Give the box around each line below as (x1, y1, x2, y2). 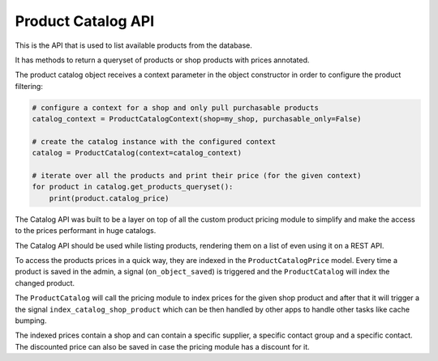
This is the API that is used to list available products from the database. (15, 40, 253, 50)
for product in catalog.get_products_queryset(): (32, 182, 234, 192)
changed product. (15, 278, 75, 287)
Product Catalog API (15, 12, 155, 30)
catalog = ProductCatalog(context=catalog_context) (32, 148, 243, 158)
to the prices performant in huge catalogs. (15, 226, 157, 236)
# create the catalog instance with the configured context (32, 137, 277, 146)
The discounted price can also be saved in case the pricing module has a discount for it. (15, 342, 310, 351)
